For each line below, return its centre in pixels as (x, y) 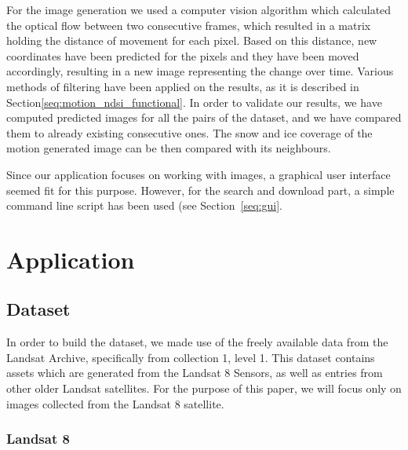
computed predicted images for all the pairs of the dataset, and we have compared (204, 117)
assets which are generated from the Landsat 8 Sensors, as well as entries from (195, 373)
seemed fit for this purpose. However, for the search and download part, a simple (200, 190)
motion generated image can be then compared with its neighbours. (169, 148)
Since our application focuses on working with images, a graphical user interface (199, 174)
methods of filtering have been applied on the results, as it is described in (183, 86)
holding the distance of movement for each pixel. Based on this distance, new (192, 40)
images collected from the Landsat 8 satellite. (115, 403)
